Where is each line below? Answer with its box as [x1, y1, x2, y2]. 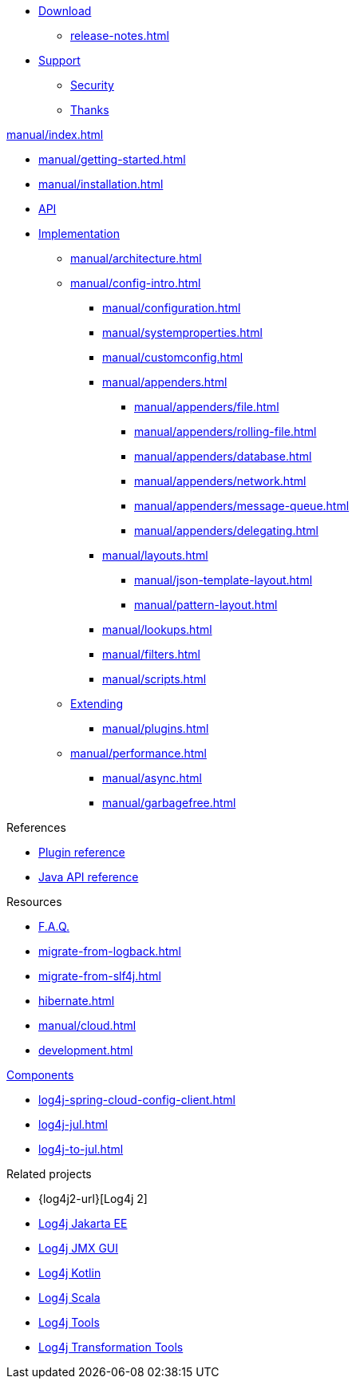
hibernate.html [38, 994, 115, 1007]
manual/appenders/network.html [134, 474, 307, 488]
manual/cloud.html [38, 1019, 136, 1032]
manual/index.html [6, 128, 104, 141]
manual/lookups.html [102, 623, 212, 636]
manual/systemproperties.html [102, 326, 263, 339]
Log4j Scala [38, 1291, 101, 1304]
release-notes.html [70, 29, 169, 42]
